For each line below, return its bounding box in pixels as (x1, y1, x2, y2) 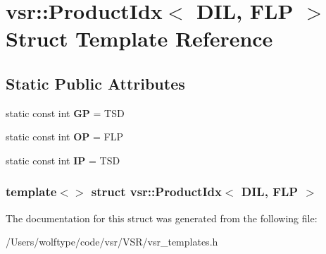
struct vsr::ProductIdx (91, 183, 222, 200)
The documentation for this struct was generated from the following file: (6, 210, 318, 225)
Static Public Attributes (6, 72, 185, 94)
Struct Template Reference (6, 24, 273, 53)
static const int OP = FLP (6, 129, 123, 144)
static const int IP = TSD (6, 152, 120, 167)
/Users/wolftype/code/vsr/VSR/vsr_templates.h (6, 234, 218, 249)
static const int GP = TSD (6, 105, 125, 120)
